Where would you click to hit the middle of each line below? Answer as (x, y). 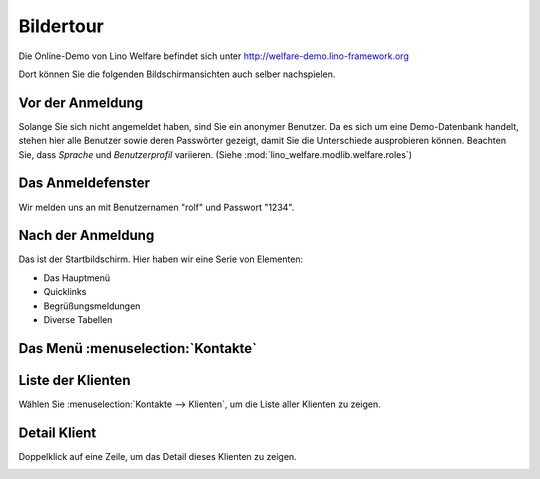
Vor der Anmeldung (81, 102)
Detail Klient (57, 432)
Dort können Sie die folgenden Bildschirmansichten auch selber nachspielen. (177, 74)
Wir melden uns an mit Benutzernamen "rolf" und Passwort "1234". (156, 207)
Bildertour (61, 26)
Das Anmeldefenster (84, 183)
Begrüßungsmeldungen (92, 306)
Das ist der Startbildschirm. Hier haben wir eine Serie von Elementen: (161, 259)
